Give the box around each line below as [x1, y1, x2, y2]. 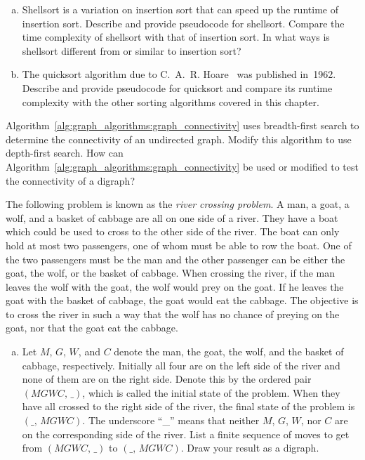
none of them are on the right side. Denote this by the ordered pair [22, 372, 312, 386]
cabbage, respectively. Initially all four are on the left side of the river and [22, 357, 340, 372]
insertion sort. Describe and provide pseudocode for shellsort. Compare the [22, 15, 345, 30]
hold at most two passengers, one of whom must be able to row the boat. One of [6, 237, 352, 252]
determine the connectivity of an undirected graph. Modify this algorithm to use [6, 131, 352, 146]
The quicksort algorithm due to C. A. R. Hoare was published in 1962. [22, 67, 336, 81]
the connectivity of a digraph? [6, 173, 135, 188]
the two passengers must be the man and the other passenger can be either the [6, 251, 345, 266]
